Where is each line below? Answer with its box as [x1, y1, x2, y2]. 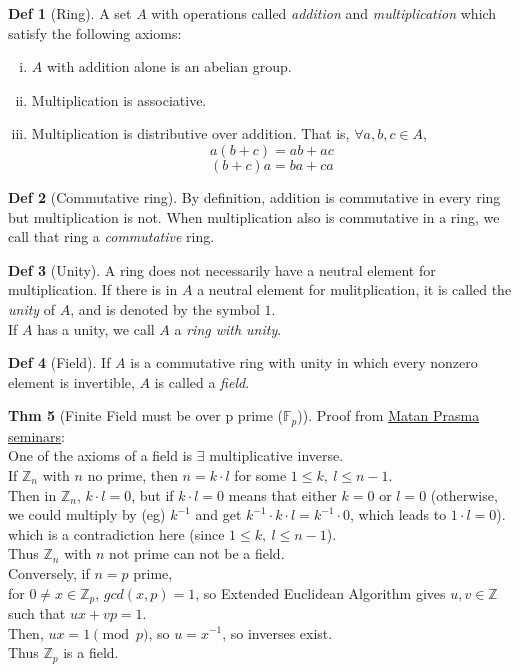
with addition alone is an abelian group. [46, 56, 292, 77]
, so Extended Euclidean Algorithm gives [195, 582, 446, 603]
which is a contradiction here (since [8, 523, 225, 544]
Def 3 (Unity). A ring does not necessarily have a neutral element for [8, 259, 436, 280]
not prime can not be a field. [109, 543, 285, 564]
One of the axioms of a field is [8, 445, 193, 466]
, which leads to [350, 504, 447, 525]
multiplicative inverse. [209, 445, 344, 466]
